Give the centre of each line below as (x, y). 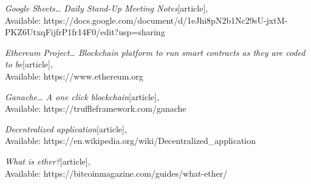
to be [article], (29, 64)
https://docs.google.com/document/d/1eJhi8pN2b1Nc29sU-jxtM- (166, 20)
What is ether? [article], (48, 161)
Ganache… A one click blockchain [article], (82, 96)
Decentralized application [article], (66, 128)
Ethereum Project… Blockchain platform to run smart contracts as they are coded (155, 52)
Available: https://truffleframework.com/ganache (96, 108)
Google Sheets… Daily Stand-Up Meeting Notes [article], (107, 8)
